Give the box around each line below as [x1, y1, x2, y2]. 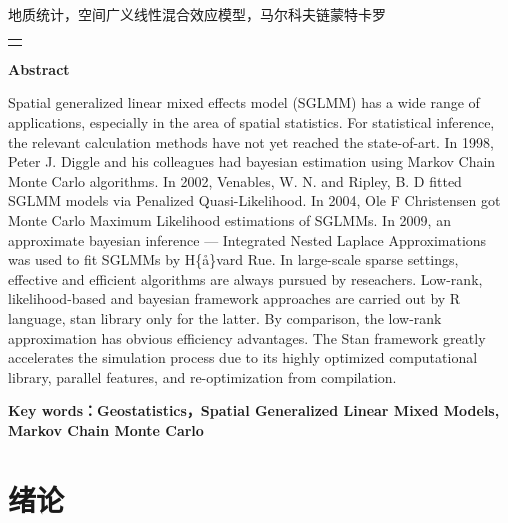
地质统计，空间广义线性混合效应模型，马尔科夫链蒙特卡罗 [8, 4, 386, 24]
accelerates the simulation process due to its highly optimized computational [8, 347, 478, 368]
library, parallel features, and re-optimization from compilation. [8, 366, 397, 387]
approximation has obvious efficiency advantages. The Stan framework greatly [8, 327, 486, 348]
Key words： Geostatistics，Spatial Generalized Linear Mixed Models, [8, 400, 500, 421]
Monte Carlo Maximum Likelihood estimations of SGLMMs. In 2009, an [8, 210, 451, 230]
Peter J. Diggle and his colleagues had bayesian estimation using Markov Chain [8, 151, 496, 172]
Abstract [8, 58, 70, 79]
